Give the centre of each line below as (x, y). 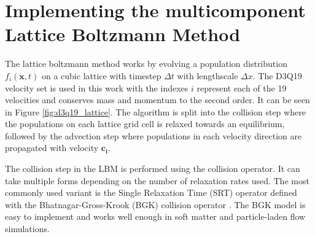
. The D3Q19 (277, 75)
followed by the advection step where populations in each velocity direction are (154, 135)
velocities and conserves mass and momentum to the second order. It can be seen (157, 100)
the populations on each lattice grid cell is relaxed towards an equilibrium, (145, 124)
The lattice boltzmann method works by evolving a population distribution (146, 64)
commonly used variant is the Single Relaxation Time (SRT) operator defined (151, 192)
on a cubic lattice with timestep (101, 75)
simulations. (27, 229)
